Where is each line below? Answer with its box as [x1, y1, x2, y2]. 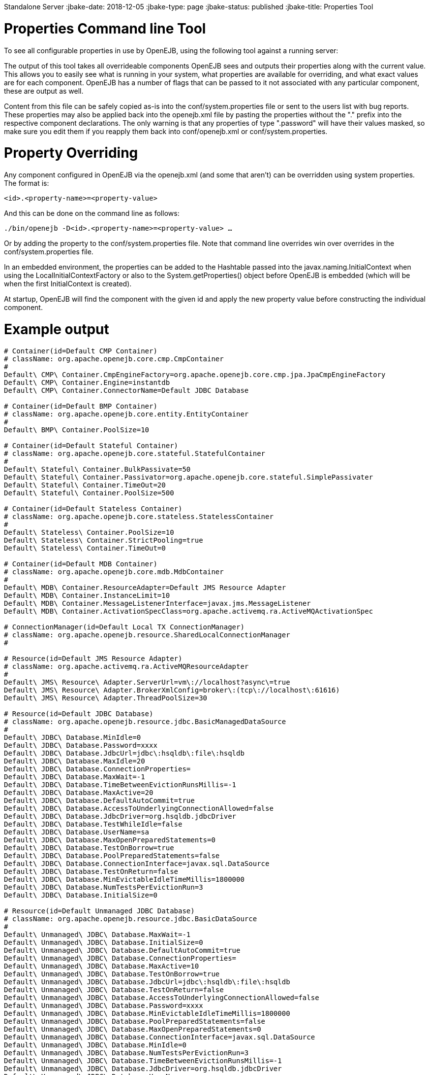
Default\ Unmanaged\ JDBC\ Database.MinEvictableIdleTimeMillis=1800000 [4, 1009, 290, 1017]
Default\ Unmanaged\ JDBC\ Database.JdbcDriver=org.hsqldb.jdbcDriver [4, 1064, 282, 1073]
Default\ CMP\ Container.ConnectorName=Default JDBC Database [4, 386, 249, 394]
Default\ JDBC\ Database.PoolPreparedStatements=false [4, 851, 220, 860]
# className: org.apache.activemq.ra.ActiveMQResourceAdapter [4, 662, 249, 670]
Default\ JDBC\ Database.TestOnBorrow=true [4, 843, 174, 852]
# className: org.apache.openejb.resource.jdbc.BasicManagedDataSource [4, 717, 286, 726]
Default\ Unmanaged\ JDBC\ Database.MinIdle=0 [4, 1040, 186, 1049]
